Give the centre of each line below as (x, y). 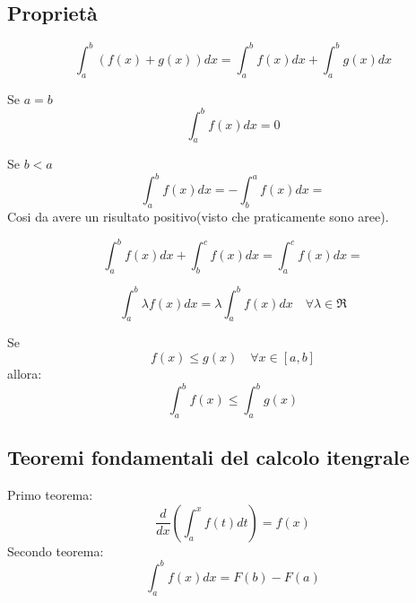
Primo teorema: (50, 495)
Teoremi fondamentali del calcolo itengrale (208, 457)
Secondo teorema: (56, 551)
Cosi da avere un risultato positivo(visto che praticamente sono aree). (198, 217)
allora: (25, 374)
